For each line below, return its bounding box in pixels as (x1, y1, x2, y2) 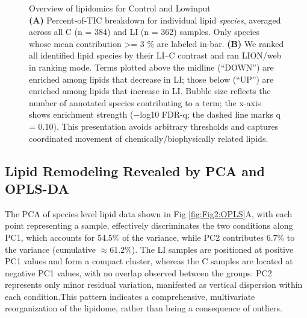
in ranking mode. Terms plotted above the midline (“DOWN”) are (29, 60, 274, 73)
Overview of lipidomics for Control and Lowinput (29, 2, 211, 14)
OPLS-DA (5, 179, 69, 197)
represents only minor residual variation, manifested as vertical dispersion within (5, 278, 303, 291)
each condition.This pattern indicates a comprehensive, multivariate (5, 290, 255, 302)
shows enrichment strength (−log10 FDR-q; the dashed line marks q (29, 108, 281, 121)
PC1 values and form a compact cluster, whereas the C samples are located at (5, 255, 293, 267)
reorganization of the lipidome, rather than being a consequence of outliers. (5, 302, 282, 314)
